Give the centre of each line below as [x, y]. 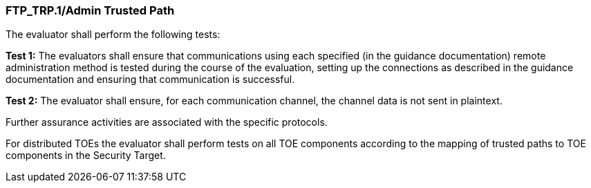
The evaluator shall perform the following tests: [113, 35]
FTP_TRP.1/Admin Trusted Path [90, 10]
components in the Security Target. [86, 156]
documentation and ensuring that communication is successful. [150, 79]
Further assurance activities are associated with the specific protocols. [167, 122]
